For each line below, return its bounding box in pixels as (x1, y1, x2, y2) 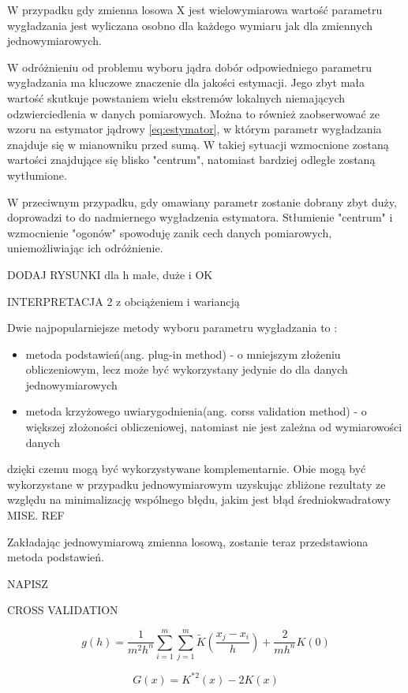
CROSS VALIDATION (7, 602, 118, 618)
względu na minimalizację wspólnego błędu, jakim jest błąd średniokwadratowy (7, 491, 391, 508)
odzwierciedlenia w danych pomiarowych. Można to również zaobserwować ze (7, 105, 380, 121)
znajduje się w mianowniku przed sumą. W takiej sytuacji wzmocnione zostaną (7, 136, 389, 152)
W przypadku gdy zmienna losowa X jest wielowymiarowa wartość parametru (7, 2, 383, 17)
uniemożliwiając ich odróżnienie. (7, 240, 163, 256)
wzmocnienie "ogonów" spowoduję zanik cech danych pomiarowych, (7, 224, 332, 240)
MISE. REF (7, 507, 65, 523)
